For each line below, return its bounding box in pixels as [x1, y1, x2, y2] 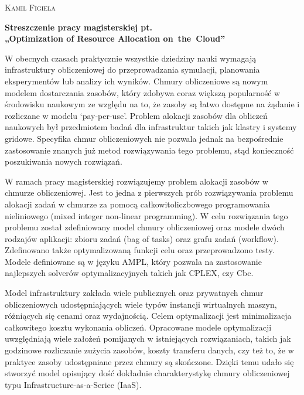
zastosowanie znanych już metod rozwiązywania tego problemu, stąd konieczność [5, 144, 294, 156]
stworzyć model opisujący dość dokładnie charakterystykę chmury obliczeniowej [5, 367, 290, 379]
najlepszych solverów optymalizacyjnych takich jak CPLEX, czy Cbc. [5, 267, 254, 279]
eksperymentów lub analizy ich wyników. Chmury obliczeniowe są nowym [5, 74, 268, 87]
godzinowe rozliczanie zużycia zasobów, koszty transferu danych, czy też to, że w [5, 344, 294, 356]
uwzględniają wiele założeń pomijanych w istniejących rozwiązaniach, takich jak [5, 332, 291, 345]
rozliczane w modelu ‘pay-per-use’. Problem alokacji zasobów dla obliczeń [5, 109, 268, 121]
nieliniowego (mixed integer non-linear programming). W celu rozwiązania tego [5, 209, 288, 222]
